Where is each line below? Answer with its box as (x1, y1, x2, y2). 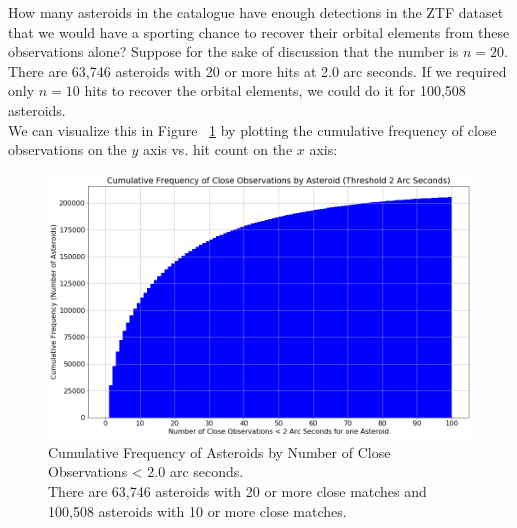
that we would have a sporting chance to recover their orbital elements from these (8, 21, 510, 42)
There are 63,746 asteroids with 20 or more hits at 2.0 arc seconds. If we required (8, 60, 507, 81)
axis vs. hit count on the (143, 139, 293, 160)
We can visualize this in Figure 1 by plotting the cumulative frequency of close (8, 119, 497, 140)
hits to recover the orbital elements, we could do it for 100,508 (84, 80, 466, 101)
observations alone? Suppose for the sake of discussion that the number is (8, 41, 459, 62)
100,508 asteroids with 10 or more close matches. (48, 500, 347, 521)
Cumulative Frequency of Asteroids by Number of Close (48, 441, 391, 462)
